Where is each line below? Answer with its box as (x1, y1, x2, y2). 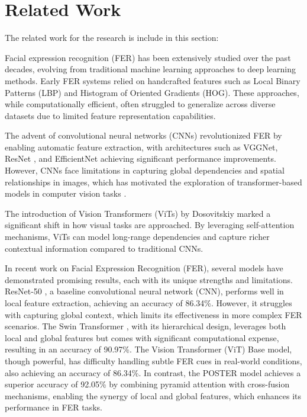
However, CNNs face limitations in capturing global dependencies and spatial (5, 164, 285, 177)
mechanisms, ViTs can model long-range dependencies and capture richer (5, 230, 270, 243)
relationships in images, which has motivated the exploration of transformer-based (5, 175, 302, 188)
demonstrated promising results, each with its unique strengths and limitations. (5, 273, 293, 286)
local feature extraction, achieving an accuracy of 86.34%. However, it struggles (5, 297, 292, 309)
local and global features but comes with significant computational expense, (5, 331, 279, 344)
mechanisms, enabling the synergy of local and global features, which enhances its (5, 389, 302, 402)
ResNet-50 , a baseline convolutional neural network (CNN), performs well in (5, 285, 284, 297)
